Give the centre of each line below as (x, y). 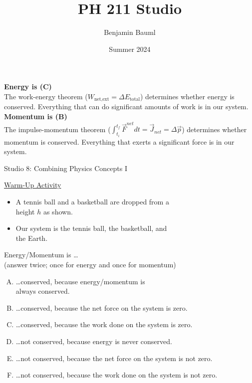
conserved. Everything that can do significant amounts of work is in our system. (126, 106)
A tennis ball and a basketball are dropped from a (92, 202)
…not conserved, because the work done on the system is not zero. (117, 375)
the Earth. (32, 238)
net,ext (102, 99)
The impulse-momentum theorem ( (57, 129)
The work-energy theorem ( (46, 96)
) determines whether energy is (187, 96)
